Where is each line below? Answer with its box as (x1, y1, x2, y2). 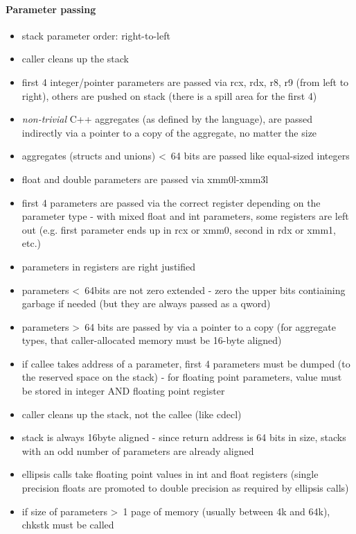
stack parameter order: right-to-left (21, 28, 170, 42)
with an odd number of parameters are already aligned (21, 443, 254, 458)
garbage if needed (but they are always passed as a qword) (21, 296, 271, 311)
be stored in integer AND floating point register (21, 384, 225, 398)
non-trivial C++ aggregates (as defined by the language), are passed (21, 112, 313, 126)
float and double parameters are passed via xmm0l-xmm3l (21, 171, 269, 186)
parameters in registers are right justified (21, 259, 196, 273)
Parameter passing (6, 1, 96, 16)
